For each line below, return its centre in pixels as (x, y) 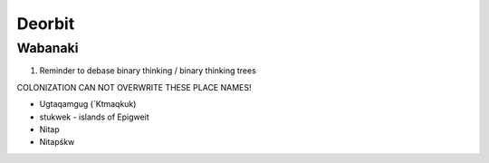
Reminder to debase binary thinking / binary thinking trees (148, 71)
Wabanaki (48, 48)
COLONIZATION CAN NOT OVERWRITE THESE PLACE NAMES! (134, 87)
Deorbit (46, 24)
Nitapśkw (57, 142)
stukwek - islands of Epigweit (94, 117)
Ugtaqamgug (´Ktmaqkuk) (88, 104)
